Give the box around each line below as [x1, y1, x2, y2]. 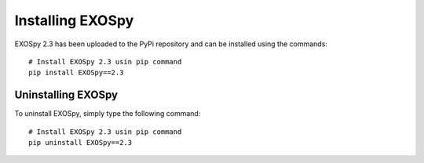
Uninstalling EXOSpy [14, 89, 118, 102]
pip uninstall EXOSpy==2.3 [28, 138, 133, 147]
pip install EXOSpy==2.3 [28, 68, 124, 78]
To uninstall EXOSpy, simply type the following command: [14, 109, 201, 118]
